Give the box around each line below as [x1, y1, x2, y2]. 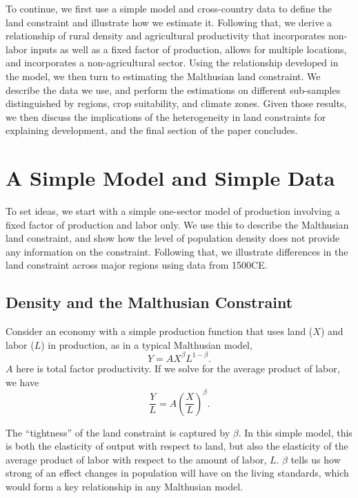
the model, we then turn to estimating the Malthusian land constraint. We [6, 68, 321, 83]
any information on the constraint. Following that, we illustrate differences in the [6, 244, 348, 258]
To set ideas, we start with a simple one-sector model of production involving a [6, 204, 340, 218]
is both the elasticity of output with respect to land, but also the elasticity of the [6, 439, 348, 453]
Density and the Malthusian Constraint [6, 291, 293, 313]
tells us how [290, 452, 341, 466]
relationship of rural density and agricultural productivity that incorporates [6, 28, 326, 43]
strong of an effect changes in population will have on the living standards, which [6, 466, 349, 480]
